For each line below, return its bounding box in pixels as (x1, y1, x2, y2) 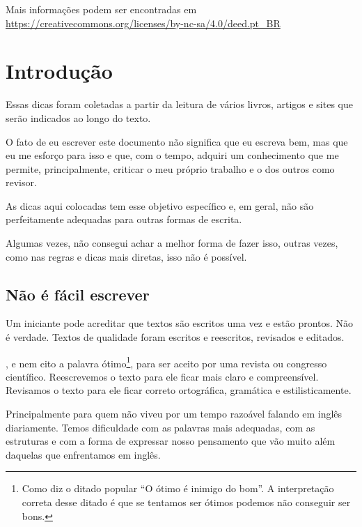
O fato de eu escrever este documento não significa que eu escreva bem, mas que (6, 134, 348, 148)
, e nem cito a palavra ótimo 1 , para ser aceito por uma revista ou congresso (6, 353, 327, 370)
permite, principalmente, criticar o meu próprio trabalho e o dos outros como (6, 161, 335, 176)
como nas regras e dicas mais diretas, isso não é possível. (6, 249, 247, 263)
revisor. (6, 175, 37, 190)
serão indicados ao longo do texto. (6, 110, 151, 125)
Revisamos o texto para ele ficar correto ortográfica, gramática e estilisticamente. (6, 383, 352, 397)
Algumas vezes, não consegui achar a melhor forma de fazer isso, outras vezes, (6, 236, 338, 250)
